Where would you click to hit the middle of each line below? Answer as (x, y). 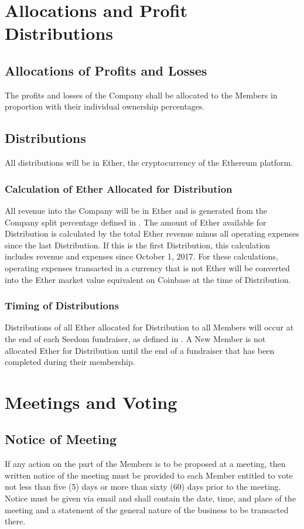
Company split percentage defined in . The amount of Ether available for (136, 222)
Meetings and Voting (91, 402)
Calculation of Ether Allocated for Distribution (119, 188)
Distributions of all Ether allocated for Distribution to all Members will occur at (149, 327)
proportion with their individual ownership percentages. (105, 106)
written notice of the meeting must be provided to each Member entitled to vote (149, 475)
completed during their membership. (70, 362)
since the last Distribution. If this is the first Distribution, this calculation (138, 245)
